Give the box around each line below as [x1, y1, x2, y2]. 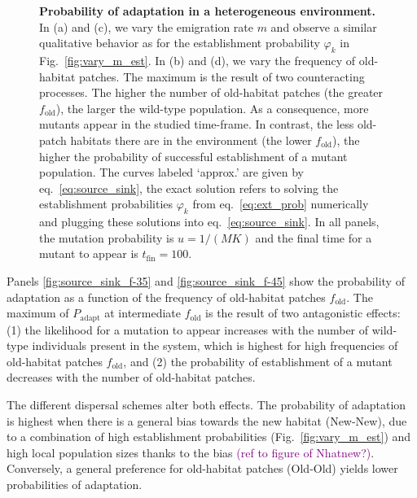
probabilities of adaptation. [7, 475, 143, 492]
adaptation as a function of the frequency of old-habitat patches [7, 288, 326, 305]
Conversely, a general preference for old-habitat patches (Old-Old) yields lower [7, 460, 398, 477]
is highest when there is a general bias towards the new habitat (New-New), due [7, 412, 407, 429]
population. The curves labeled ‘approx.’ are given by [39, 164, 304, 181]
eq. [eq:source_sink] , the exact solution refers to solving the [39, 179, 339, 196]
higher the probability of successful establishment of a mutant [39, 147, 348, 164]
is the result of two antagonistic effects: [205, 304, 401, 321]
